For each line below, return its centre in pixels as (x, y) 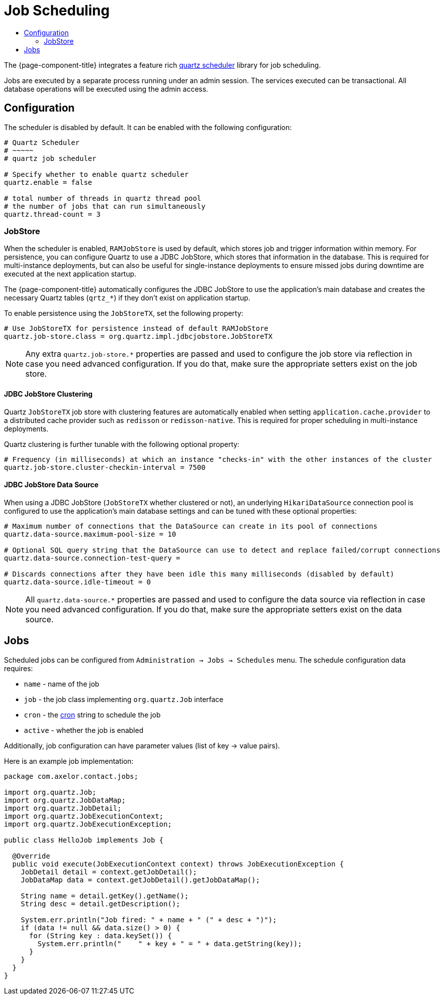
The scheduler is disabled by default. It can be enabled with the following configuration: (148, 127)
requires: (19, 668)
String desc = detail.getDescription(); (101, 904)
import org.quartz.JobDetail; (63, 808)
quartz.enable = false (48, 182)
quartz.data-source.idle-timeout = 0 (78, 582)
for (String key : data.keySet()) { (101, 935)
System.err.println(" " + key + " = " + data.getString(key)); (170, 943)
